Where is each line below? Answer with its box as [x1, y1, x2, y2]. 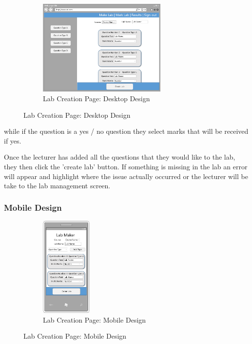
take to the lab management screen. [4, 181, 111, 191]
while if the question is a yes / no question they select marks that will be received [4, 126, 249, 136]
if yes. [4, 135, 21, 145]
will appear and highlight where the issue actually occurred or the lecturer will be [4, 171, 248, 181]
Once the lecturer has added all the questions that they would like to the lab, [4, 152, 235, 162]
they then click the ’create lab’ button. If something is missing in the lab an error [4, 162, 248, 172]
